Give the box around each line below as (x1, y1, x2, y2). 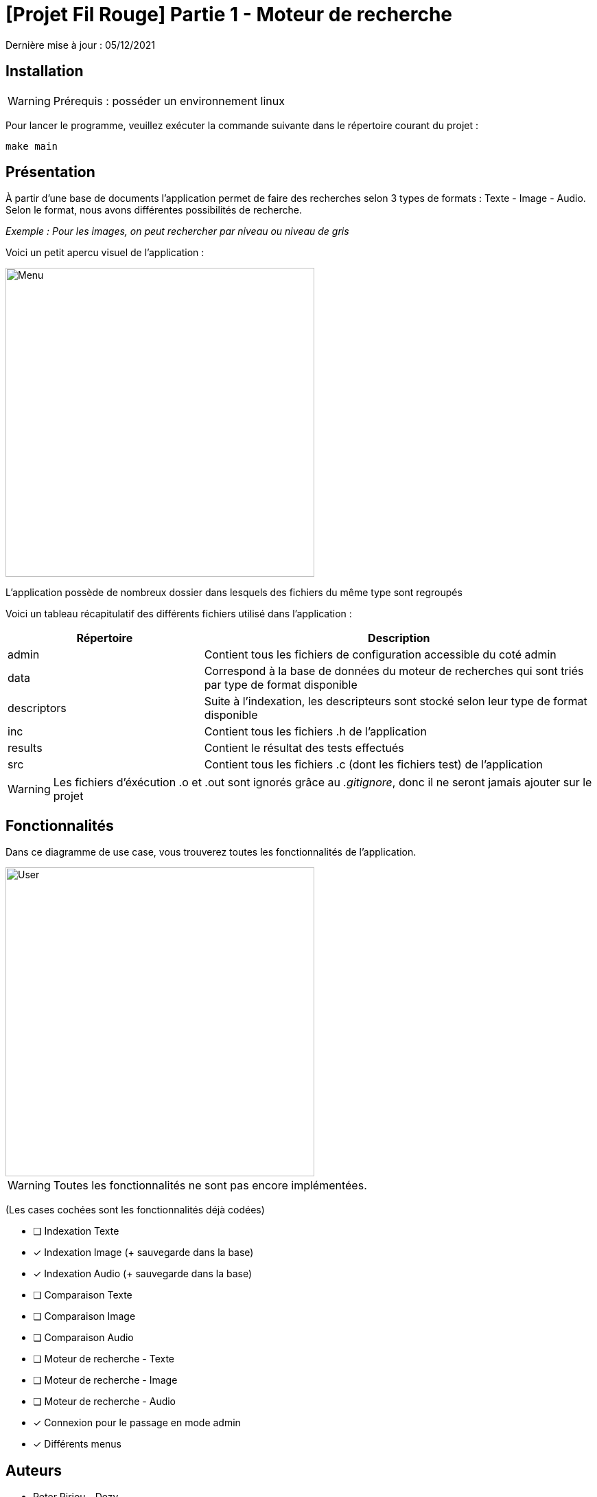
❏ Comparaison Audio (33, 1332, 134, 1344)
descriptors (8, 701, 67, 716)
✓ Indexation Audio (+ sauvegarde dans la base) (33, 1268, 253, 1280)
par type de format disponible (204, 678, 358, 692)
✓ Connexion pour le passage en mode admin (33, 1417, 241, 1429)
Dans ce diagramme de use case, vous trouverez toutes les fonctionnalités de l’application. (5, 846, 417, 858)
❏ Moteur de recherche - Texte (33, 1353, 175, 1365)
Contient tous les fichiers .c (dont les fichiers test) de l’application (204, 757, 543, 772)
